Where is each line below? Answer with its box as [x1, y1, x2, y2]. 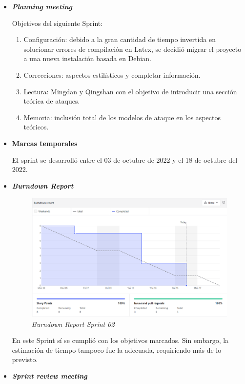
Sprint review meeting [12, 370, 87, 381]
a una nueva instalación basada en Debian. [23, 53, 151, 64]
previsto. [12, 354, 38, 364]
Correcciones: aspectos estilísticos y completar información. [23, 69, 201, 80]
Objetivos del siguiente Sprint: [12, 18, 103, 28]
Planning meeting [12, 1, 72, 11]
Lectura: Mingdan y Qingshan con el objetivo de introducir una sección [23, 86, 237, 96]
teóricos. [23, 122, 49, 132]
